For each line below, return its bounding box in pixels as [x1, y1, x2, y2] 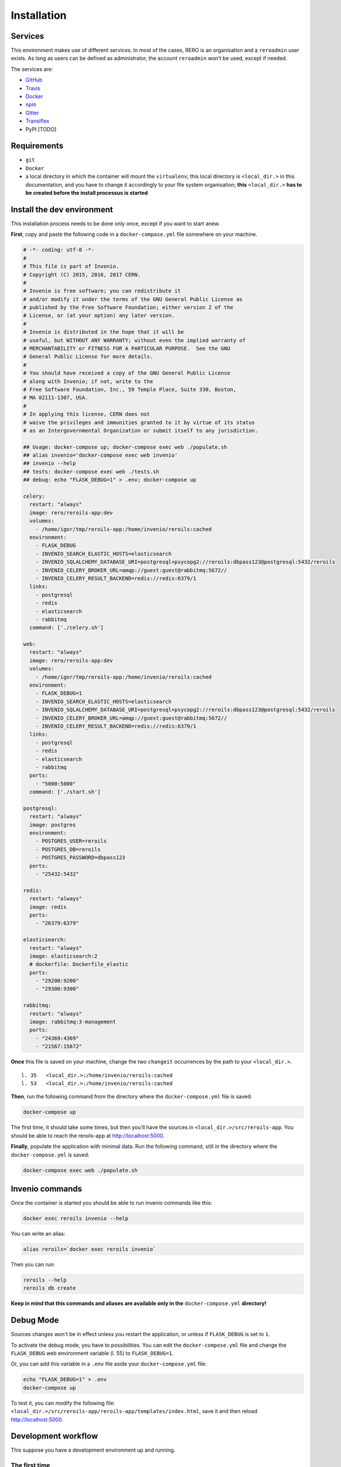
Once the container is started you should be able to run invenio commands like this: [11, 1199, 213, 1206]
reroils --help [23, 1276, 67, 1283]
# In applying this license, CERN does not [23, 411, 151, 418]
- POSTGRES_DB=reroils [35, 846, 101, 853]
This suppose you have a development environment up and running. [11, 1446, 176, 1454]
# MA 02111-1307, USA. [23, 394, 88, 401]
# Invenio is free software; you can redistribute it [23, 288, 181, 295]
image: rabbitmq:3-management [29, 1019, 117, 1025]
